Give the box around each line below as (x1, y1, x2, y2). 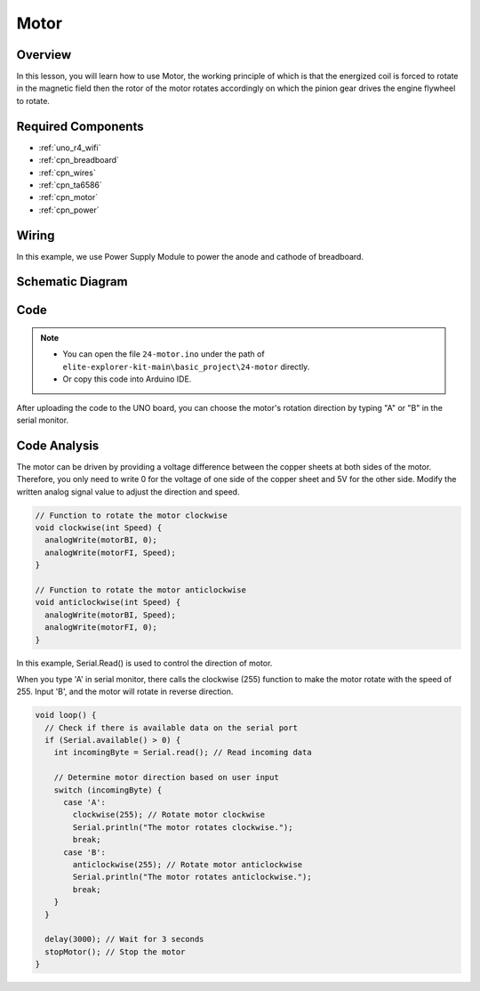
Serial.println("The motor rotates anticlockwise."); (72, 872, 312, 882)
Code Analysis (16, 438, 100, 453)
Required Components (16, 118, 144, 133)
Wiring (16, 228, 55, 243)
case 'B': (63, 847, 107, 858)
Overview (16, 47, 72, 62)
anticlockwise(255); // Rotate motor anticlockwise (72, 859, 303, 869)
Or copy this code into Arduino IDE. (62, 374, 192, 384)
